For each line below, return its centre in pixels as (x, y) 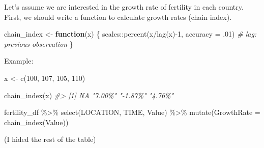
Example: (19, 61)
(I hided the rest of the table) (50, 139)
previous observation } (39, 43)
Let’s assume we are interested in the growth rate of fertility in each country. (124, 7)
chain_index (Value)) (36, 122)
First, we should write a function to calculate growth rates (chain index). (118, 17)
